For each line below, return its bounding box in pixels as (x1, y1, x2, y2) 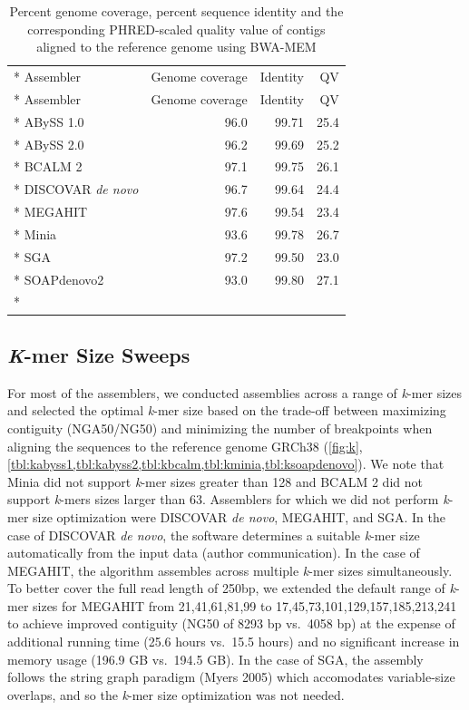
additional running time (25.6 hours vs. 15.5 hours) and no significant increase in (7, 632, 460, 651)
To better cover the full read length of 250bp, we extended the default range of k (7, 579, 455, 598)
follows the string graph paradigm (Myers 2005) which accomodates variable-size (7, 667, 455, 686)
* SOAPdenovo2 (14, 269, 104, 288)
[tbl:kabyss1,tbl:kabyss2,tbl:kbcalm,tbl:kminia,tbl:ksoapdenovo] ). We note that (7, 454, 445, 473)
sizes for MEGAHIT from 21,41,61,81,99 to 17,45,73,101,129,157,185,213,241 (33, 596, 457, 615)
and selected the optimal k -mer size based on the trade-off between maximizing (7, 401, 446, 420)
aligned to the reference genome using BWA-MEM (36, 37, 317, 56)
